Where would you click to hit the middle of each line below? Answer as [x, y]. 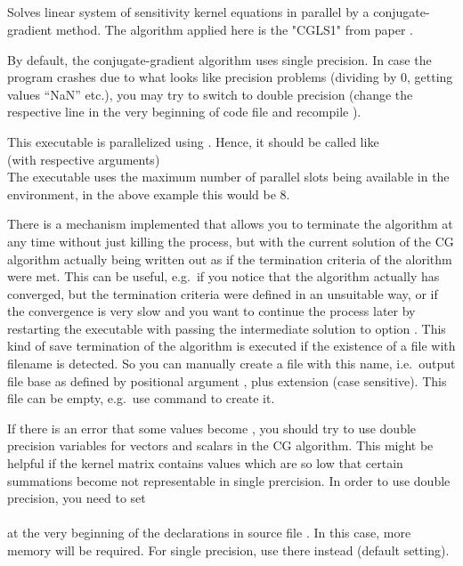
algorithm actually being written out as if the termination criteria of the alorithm [230, 259]
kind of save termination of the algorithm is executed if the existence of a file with [231, 346]
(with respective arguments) [84, 159]
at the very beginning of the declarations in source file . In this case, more [209, 533]
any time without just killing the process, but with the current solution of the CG [231, 241]
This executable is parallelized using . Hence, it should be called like [193, 141]
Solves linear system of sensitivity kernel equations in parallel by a [188, 12]
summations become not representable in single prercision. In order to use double [229, 480]
